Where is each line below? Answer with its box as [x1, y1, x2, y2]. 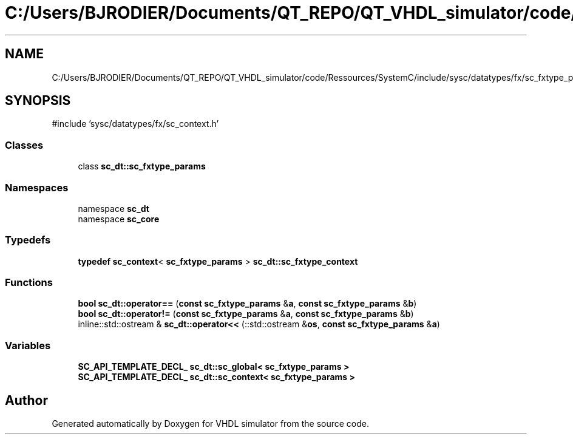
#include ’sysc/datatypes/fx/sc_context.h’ [52, 118, 219, 129]
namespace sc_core [78, 213, 160, 224]
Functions [5, 276, 53, 289]
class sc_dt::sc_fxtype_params [78, 161, 206, 172]
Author [5, 392, 48, 408]
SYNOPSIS [5, 93, 71, 109]
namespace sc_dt [78, 203, 149, 214]
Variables [5, 339, 51, 352]
